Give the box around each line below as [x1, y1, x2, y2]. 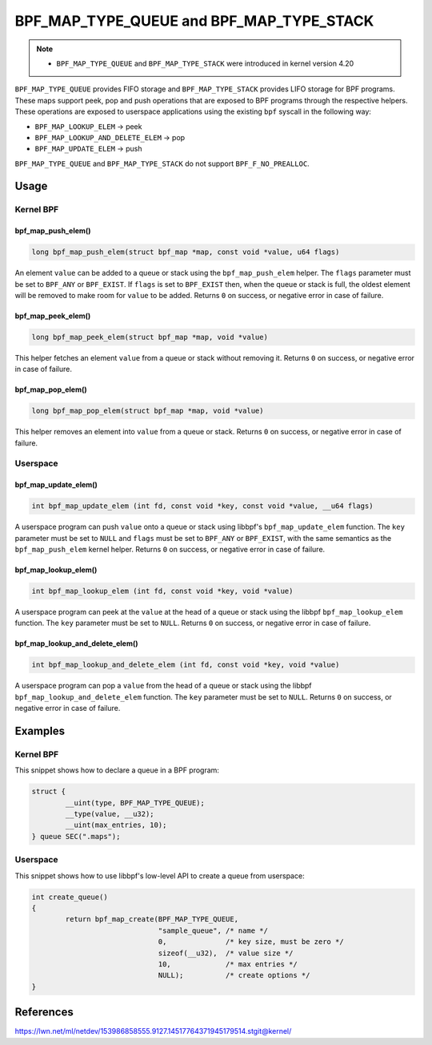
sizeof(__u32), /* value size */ [158, 948, 294, 958]
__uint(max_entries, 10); [65, 821, 167, 829]
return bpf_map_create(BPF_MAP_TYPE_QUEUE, [65, 914, 239, 924]
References [14, 1006, 74, 1019]
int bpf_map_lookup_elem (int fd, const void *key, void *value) [31, 587, 294, 596]
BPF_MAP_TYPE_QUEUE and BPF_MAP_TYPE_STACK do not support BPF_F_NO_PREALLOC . [14, 159, 310, 168]
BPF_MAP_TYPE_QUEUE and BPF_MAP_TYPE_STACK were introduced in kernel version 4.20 [56, 59, 354, 68]
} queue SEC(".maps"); [31, 832, 121, 841]
